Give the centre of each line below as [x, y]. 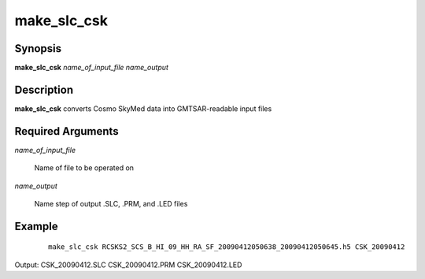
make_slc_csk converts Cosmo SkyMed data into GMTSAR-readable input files [143, 108]
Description [44, 89]
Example [36, 226]
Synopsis [38, 48]
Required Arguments [67, 131]
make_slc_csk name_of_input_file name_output [92, 68]
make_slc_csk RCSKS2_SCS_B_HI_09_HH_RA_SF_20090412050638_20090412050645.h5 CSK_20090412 [227, 247]
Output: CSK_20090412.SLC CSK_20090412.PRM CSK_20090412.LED [128, 265]
